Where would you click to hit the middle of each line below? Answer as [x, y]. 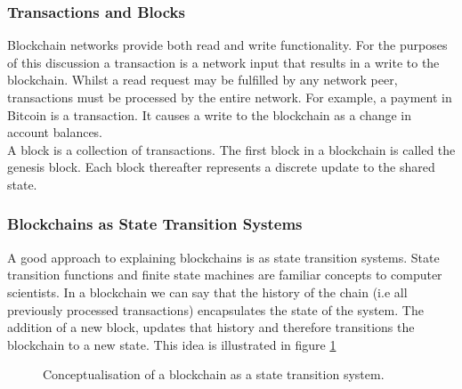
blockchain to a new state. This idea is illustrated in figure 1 [172, 344]
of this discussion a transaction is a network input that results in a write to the [223, 62]
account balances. [55, 132]
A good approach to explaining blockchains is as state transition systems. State [223, 257]
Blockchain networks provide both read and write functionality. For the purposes [227, 45]
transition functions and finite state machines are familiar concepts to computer [225, 275]
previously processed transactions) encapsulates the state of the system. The [215, 309]
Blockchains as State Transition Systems [155, 224]
